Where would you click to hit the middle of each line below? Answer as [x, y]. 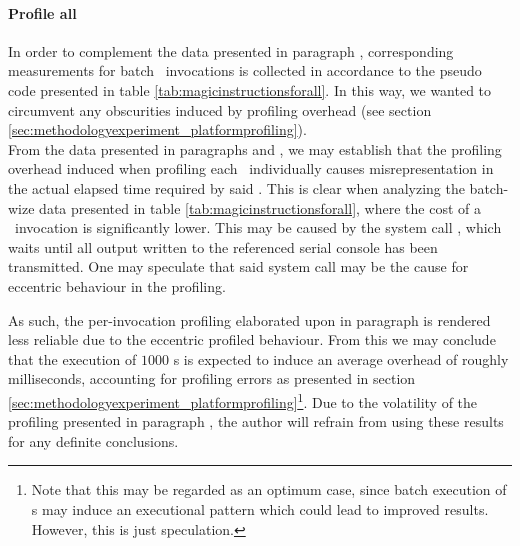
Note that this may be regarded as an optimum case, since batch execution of [269, 489]
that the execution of [72, 358]
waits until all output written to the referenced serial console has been [223, 246]
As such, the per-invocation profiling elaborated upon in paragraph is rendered [249, 319]
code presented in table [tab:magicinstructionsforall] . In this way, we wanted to [250, 89]
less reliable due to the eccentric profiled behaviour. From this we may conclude [252, 339]
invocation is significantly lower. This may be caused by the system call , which [258, 227]
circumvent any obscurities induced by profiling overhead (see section [220, 109]
